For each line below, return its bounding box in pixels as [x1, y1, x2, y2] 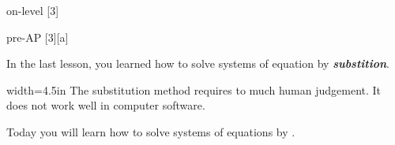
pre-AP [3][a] [6, 28, 69, 45]
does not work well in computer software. [6, 97, 205, 113]
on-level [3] [6, 2, 59, 18]
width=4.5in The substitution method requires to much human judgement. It [6, 81, 382, 98]
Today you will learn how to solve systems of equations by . [6, 123, 295, 139]
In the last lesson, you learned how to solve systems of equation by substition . [6, 55, 389, 72]
